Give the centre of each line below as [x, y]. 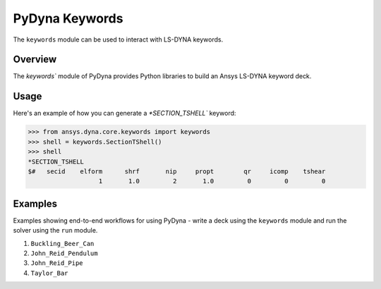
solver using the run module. [55, 230]
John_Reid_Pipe [57, 263]
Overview [35, 60]
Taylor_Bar [49, 273]
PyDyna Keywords [68, 18]
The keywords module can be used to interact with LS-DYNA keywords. [118, 39]
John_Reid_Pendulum [64, 253]
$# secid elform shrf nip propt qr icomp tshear [177, 171]
